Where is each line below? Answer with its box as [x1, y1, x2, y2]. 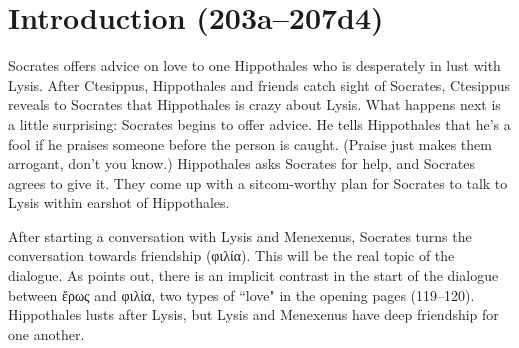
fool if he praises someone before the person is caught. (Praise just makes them [8, 133, 492, 154]
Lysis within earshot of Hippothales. [8, 192, 230, 213]
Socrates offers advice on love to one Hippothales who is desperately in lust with [8, 55, 501, 76]
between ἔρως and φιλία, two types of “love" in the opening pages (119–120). [8, 284, 475, 305]
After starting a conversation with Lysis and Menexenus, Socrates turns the [8, 225, 472, 246]
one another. [8, 323, 85, 344]
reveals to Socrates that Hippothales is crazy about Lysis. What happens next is [8, 94, 501, 115]
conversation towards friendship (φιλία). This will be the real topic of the [8, 245, 455, 266]
